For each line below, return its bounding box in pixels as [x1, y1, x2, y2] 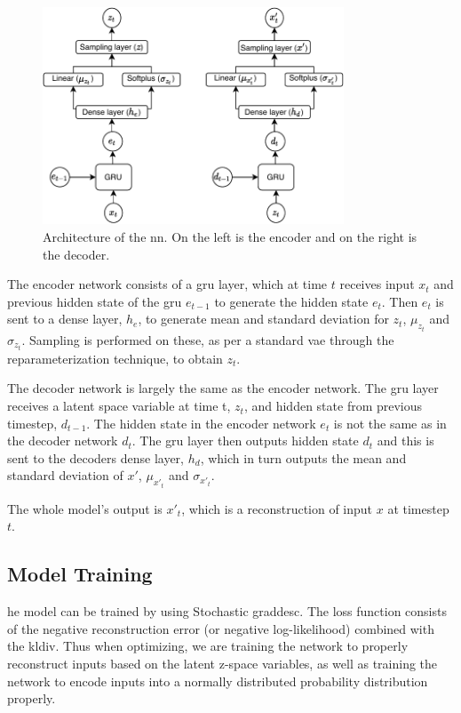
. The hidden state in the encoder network [86, 413, 316, 432]
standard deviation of [7, 466, 123, 485]
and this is [377, 431, 434, 450]
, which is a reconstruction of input [181, 499, 373, 517]
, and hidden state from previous [243, 397, 423, 415]
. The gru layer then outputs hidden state [131, 431, 359, 450]
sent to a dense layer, [7, 309, 123, 328]
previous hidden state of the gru [7, 292, 182, 310]
